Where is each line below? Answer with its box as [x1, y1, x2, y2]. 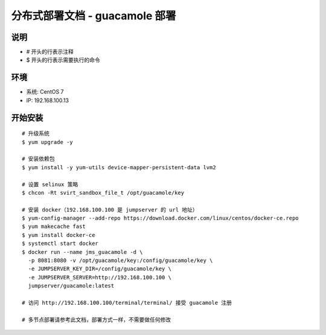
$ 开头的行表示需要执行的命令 [26, 56, 100, 63]
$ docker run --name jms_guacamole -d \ [22, 249, 143, 255]
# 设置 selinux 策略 [22, 181, 78, 187]
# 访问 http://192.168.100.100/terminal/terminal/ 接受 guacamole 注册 [22, 299, 232, 306]
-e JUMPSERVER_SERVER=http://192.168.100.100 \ [28, 274, 172, 281]
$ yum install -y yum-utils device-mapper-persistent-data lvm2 [22, 164, 217, 171]
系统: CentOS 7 [26, 88, 64, 96]
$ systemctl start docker [22, 240, 99, 247]
